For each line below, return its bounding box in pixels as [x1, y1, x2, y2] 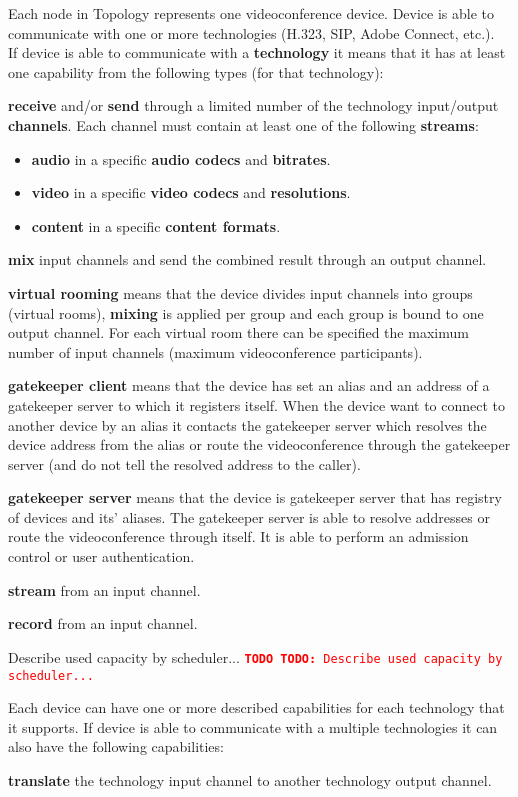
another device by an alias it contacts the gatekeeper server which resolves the [8, 414, 487, 435]
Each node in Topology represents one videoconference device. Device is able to [8, 3, 495, 23]
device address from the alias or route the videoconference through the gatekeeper [8, 434, 511, 455]
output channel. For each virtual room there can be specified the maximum [8, 322, 469, 343]
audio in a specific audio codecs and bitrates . [31, 148, 331, 169]
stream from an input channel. [8, 579, 201, 600]
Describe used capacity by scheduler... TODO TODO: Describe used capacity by [8, 646, 503, 667]
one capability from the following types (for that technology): [8, 61, 384, 82]
